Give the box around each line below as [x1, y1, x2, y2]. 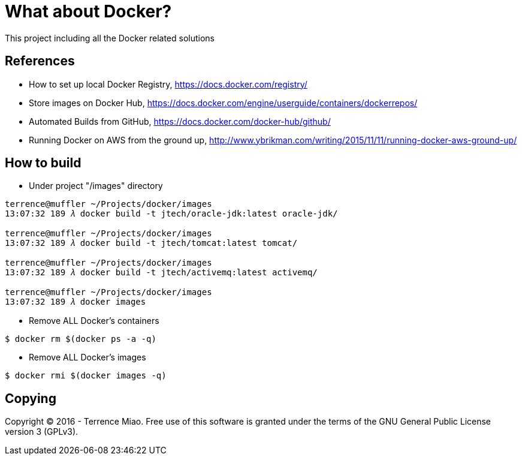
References [5, 53, 75, 69]
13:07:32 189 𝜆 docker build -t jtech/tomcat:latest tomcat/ [5, 238, 298, 248]
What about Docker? [5, 1, 172, 22]
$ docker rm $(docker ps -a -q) [5, 334, 156, 344]
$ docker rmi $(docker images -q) [5, 371, 167, 381]
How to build [5, 155, 82, 171]
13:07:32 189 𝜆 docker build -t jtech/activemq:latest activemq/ [5, 267, 318, 278]
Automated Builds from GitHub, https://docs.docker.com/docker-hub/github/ [29, 116, 331, 127]
